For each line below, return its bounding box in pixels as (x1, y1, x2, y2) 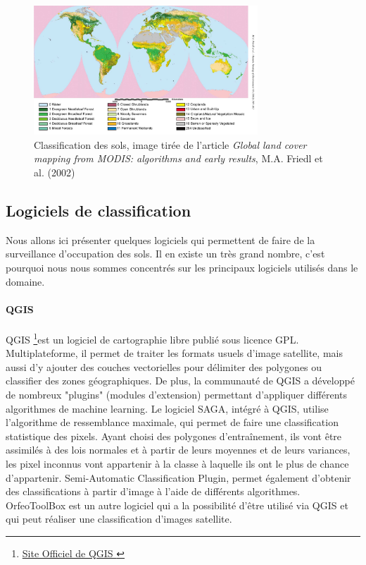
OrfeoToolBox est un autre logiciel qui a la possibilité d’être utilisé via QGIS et (6, 497, 348, 512)
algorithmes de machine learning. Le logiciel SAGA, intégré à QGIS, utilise (6, 401, 329, 415)
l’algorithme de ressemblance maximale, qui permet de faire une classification (6, 415, 339, 430)
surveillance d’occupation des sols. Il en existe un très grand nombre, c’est (6, 246, 325, 261)
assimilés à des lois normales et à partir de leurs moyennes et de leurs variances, (6, 442, 351, 457)
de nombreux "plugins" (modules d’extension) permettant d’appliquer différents (6, 387, 348, 401)
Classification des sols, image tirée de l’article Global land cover (34, 137, 307, 152)
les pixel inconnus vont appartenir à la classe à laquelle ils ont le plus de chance (6, 456, 349, 470)
